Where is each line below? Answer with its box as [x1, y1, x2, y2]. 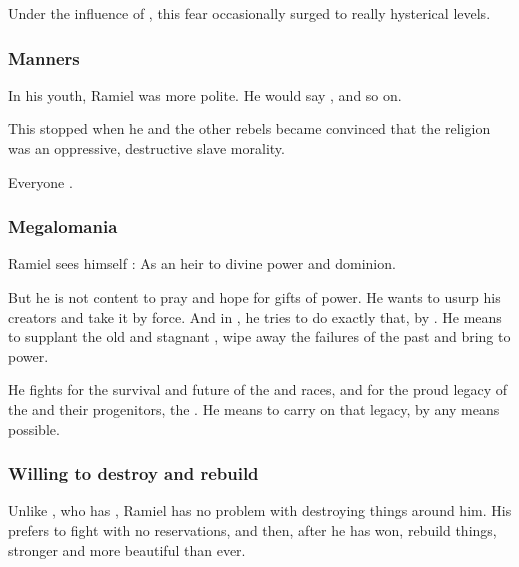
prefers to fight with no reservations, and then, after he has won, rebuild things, [8, 519, 497, 540]
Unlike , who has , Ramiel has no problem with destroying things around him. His [8, 500, 512, 521]
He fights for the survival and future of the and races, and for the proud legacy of [8, 379, 508, 400]
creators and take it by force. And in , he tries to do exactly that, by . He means [8, 306, 502, 327]
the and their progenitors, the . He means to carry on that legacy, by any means [8, 398, 500, 419]
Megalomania [8, 214, 118, 239]
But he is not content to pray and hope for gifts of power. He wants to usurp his [8, 287, 501, 307]
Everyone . [8, 171, 73, 192]
